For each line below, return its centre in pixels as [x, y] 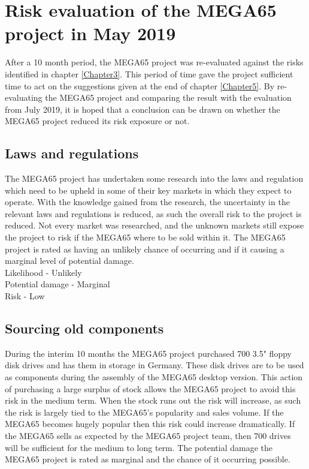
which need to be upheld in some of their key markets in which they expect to [148, 190]
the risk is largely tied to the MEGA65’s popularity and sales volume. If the [144, 412]
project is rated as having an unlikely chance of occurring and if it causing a [145, 249]
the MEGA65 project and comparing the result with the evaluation [168, 97]
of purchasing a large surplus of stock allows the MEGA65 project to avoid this [150, 388]
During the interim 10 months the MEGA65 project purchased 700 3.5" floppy [148, 353]
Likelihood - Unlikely [43, 272]
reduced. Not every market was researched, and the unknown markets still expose [154, 225]
